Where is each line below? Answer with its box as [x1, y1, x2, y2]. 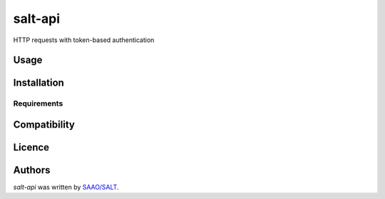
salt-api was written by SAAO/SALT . [13, 183, 119, 192]
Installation [13, 77, 64, 89]
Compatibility [13, 118, 75, 131]
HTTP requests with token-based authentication [13, 36, 155, 44]
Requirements [13, 98, 63, 108]
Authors [13, 164, 51, 176]
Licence [13, 141, 50, 153]
